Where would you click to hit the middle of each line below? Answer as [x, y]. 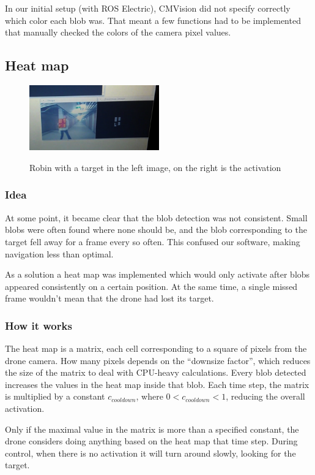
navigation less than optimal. [59, 253]
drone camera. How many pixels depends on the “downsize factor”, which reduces [158, 360]
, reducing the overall [265, 396]
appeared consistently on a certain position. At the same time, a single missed [151, 286]
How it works [39, 325]
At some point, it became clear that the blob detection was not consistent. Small [156, 217]
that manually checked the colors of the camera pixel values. [118, 32]
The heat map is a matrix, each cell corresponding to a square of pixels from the [156, 348]
